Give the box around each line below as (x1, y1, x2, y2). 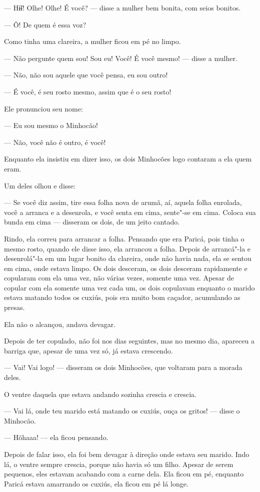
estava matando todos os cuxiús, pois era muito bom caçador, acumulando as (4, 292, 240, 302)
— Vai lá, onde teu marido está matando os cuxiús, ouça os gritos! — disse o (4, 405, 240, 416)
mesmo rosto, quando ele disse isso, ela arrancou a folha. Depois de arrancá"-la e (4, 243, 251, 253)
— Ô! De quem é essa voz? (4, 19, 86, 29)
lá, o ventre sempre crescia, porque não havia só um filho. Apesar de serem (4, 458, 233, 469)
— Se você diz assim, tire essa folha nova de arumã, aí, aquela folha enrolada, (4, 197, 242, 207)
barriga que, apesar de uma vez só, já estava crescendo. (4, 345, 173, 355)
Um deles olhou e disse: (4, 180, 75, 190)
